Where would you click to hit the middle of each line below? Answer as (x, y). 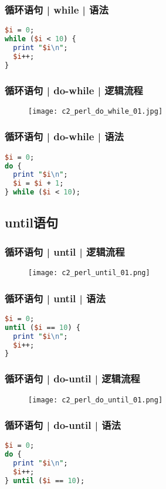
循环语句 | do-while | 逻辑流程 (74, 90)
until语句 (31, 222)
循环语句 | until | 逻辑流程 (65, 251)
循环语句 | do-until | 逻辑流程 (72, 379)
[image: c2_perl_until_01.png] (89, 273)
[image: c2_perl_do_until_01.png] (96, 400)
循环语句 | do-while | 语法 (64, 136)
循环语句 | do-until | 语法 (63, 425)
